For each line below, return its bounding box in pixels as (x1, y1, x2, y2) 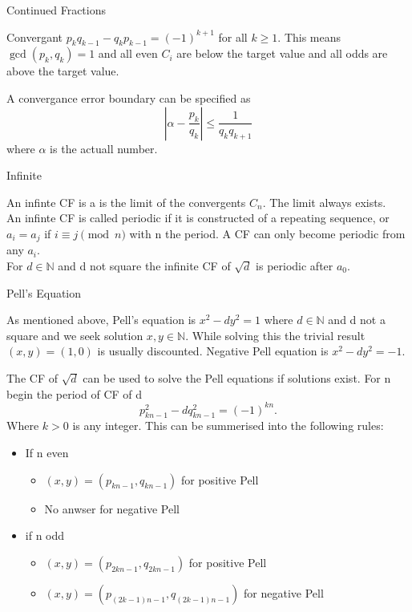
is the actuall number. (50, 140, 158, 156)
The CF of (6, 369, 58, 386)
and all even (98, 45, 158, 62)
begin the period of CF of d (6, 385, 143, 402)
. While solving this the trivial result (185, 326, 366, 343)
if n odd (25, 527, 65, 544)
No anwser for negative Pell (44, 500, 180, 517)
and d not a (328, 311, 386, 328)
